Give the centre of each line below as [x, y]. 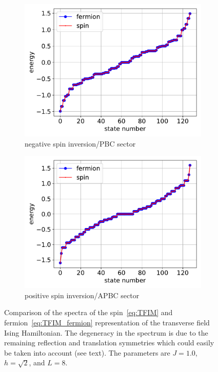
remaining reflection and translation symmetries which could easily [109, 343]
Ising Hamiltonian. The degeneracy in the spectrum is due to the [106, 332]
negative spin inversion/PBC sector [80, 143]
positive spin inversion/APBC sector [82, 295]
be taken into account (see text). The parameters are [87, 352]
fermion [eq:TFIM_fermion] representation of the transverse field [107, 322]
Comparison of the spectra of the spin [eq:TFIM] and [88, 312]
